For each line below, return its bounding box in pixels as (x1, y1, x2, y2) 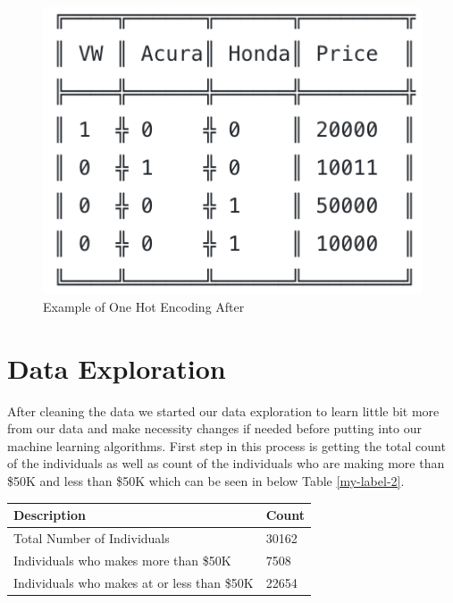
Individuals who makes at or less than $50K (13, 573, 254, 591)
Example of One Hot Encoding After (43, 297, 245, 315)
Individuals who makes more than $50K (13, 550, 231, 569)
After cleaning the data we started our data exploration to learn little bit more (7, 401, 440, 420)
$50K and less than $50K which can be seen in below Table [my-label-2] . (7, 472, 405, 490)
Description (13, 506, 87, 524)
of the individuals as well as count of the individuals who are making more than (7, 454, 445, 473)
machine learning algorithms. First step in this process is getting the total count (7, 436, 446, 455)
